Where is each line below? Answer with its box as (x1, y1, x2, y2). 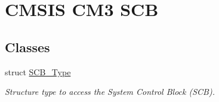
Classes (5, 37, 50, 56)
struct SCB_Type (5, 65, 71, 78)
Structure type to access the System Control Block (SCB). (5, 85, 215, 98)
